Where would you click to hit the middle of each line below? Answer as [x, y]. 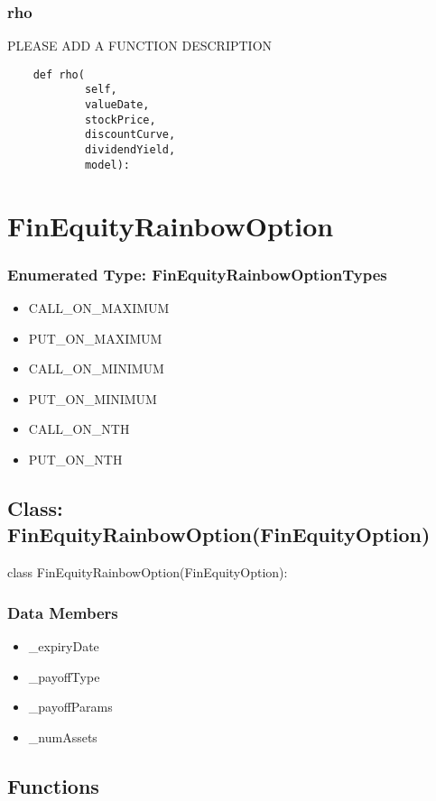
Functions [53, 785]
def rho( [59, 74]
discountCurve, [130, 135]
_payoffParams [70, 707]
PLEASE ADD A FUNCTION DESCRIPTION [140, 46]
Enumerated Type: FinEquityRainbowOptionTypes [197, 274]
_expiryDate [64, 645]
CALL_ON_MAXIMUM [99, 308]
